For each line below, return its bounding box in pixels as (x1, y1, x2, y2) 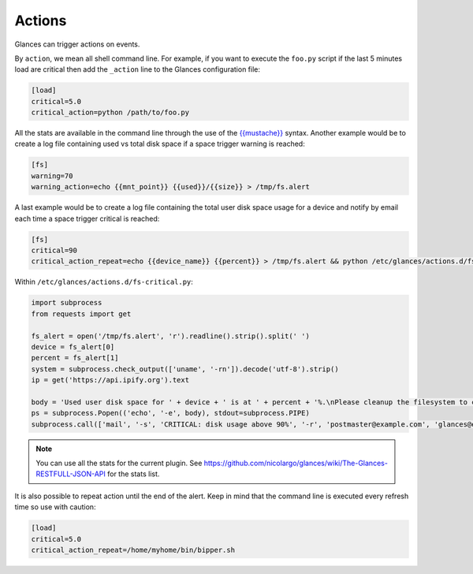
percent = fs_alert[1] (31, 353, 119, 363)
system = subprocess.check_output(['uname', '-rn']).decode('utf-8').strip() (31, 364, 339, 374)
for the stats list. (107, 469, 160, 479)
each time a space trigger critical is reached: (14, 214, 160, 223)
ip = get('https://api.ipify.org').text (31, 375, 189, 385)
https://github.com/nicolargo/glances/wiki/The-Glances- (203, 458, 388, 468)
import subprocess (31, 298, 102, 307)
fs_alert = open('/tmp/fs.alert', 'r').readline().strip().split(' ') (31, 331, 311, 341)
